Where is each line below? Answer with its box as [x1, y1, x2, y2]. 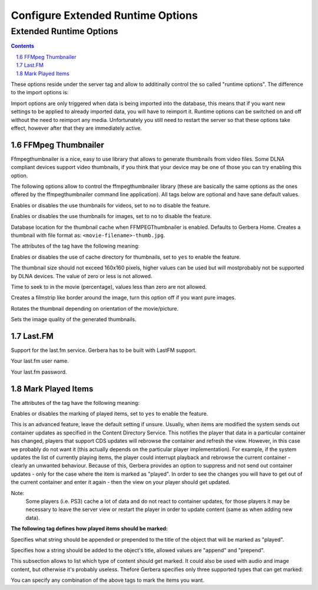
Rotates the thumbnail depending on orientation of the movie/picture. [11, 305, 179, 312]
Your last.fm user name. [11, 357, 69, 365]
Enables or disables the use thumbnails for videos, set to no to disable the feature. [11, 202, 211, 209]
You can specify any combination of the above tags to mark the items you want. [11, 576, 204, 584]
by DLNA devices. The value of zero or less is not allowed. [11, 272, 153, 279]
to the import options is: [11, 89, 69, 96]
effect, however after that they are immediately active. [11, 124, 143, 131]
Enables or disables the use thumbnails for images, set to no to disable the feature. [11, 213, 212, 220]
